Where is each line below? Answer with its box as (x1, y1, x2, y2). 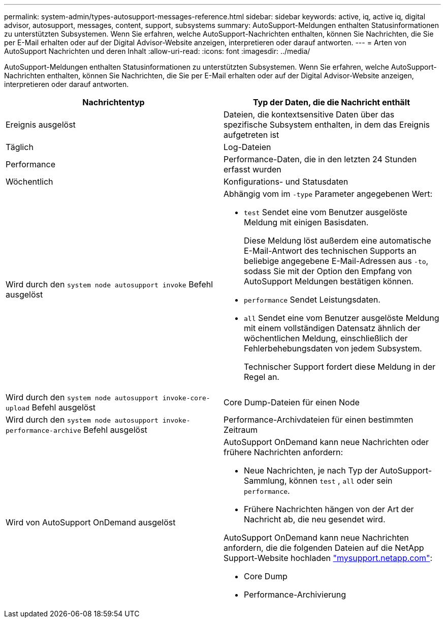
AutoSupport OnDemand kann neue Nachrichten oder (224, 437, 429, 447)
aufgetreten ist (224, 130, 279, 140)
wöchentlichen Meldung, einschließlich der (244, 333, 408, 343)
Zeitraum (224, 425, 258, 435)
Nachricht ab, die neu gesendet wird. (244, 514, 386, 524)
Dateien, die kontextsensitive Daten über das (224, 109, 395, 120)
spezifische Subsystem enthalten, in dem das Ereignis (224, 120, 430, 130)
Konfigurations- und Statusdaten (224, 176, 348, 187)
